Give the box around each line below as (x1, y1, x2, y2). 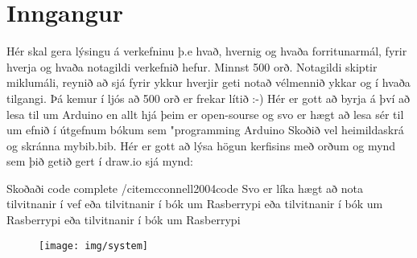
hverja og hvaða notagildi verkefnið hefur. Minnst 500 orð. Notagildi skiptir (6, 58, 378, 75)
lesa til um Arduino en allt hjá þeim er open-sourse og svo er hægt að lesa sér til (6, 105, 404, 122)
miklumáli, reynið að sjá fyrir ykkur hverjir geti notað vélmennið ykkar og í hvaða (6, 74, 411, 91)
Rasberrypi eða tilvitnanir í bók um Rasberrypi (6, 211, 241, 228)
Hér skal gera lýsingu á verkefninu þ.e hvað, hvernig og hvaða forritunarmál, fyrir (6, 43, 407, 59)
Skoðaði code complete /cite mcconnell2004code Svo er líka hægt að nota (6, 179, 363, 196)
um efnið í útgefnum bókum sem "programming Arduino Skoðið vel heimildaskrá (6, 121, 404, 138)
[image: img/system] (39, 240, 149, 252)
